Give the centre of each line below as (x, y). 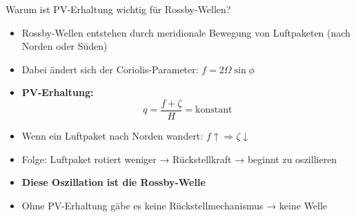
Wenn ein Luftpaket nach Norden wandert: (112, 136)
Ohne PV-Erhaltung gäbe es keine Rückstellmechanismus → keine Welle (175, 205)
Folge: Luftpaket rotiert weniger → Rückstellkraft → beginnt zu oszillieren (179, 159)
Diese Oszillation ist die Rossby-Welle (113, 182)
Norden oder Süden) (65, 46)
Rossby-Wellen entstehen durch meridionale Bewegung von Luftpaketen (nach (186, 32)
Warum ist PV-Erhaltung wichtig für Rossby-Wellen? (118, 9)
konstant (214, 110)
